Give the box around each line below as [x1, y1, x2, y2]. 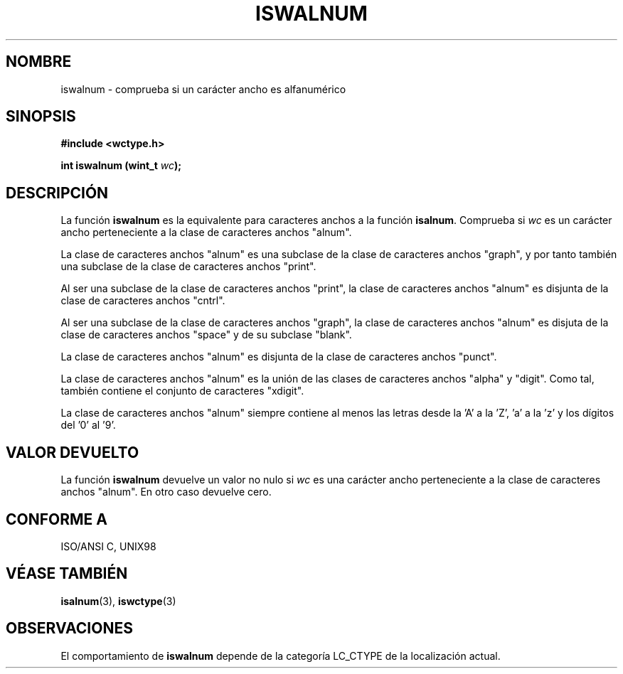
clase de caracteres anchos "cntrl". [60, 294, 225, 307]
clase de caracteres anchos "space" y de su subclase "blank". [60, 328, 352, 341]
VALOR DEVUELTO [6, 443, 139, 461]
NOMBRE [6, 53, 72, 71]
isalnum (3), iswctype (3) [60, 594, 176, 607]
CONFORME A [6, 510, 107, 528]
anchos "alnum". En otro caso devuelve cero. [60, 486, 272, 498]
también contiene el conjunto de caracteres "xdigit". [60, 385, 304, 397]
